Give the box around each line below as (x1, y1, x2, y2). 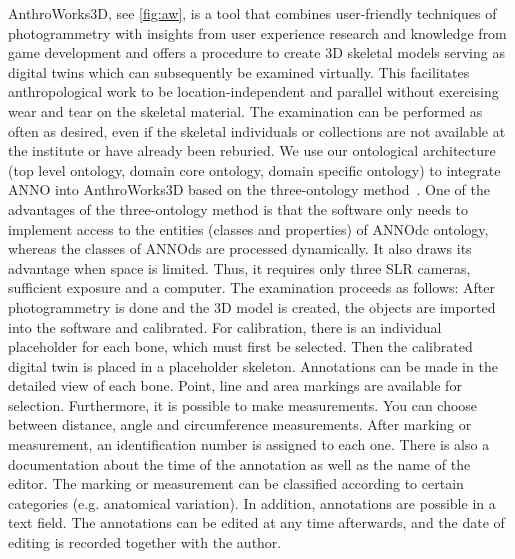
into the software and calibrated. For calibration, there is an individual (8, 316, 442, 337)
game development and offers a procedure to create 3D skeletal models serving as (8, 42, 505, 63)
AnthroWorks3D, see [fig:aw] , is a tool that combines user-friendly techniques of (8, 3, 497, 23)
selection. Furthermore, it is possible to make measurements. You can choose (8, 394, 478, 415)
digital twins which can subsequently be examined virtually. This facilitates (8, 61, 470, 82)
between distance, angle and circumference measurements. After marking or (8, 414, 472, 435)
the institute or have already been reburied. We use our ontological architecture (8, 140, 496, 161)
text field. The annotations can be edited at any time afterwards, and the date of (8, 512, 505, 533)
